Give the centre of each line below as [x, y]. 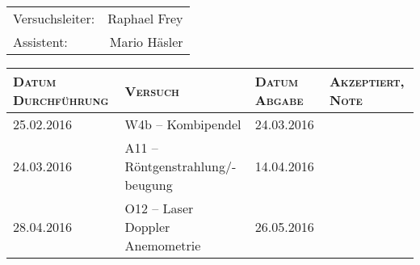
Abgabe [279, 100]
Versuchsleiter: [54, 18]
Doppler [147, 227]
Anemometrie [163, 245]
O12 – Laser [159, 208]
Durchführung [61, 100]
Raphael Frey [145, 18]
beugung [149, 185]
